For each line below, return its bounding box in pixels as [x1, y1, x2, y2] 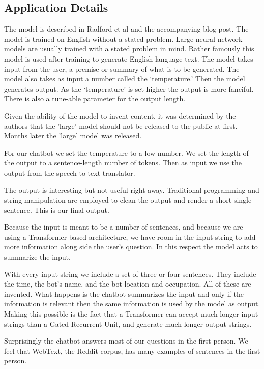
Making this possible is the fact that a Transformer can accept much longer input [4, 308, 258, 319]
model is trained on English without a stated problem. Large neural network [4, 33, 243, 44]
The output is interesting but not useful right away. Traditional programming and [4, 184, 259, 195]
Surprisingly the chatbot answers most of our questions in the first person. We [4, 335, 248, 346]
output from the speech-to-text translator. [4, 167, 135, 178]
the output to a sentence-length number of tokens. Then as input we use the [4, 157, 242, 168]
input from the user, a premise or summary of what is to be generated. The [4, 63, 240, 74]
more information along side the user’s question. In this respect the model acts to [4, 241, 258, 252]
